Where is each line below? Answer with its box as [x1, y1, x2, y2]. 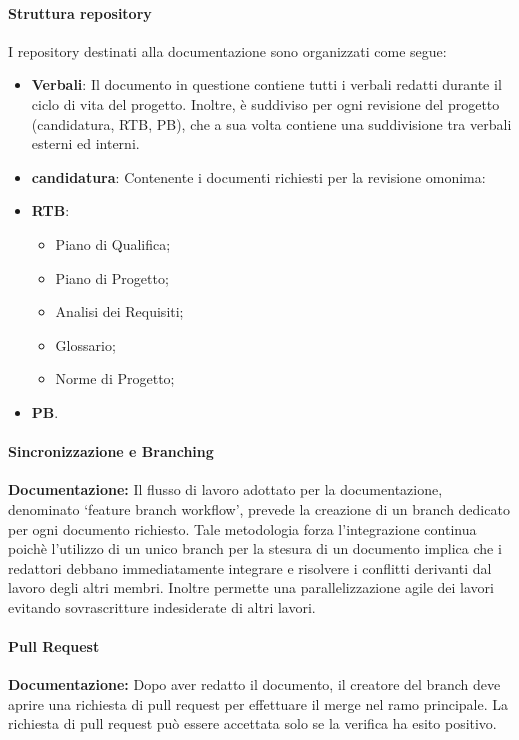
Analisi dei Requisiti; [55, 301, 184, 322]
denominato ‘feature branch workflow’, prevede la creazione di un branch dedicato [8, 498, 510, 519]
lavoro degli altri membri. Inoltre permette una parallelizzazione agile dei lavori [8, 577, 494, 598]
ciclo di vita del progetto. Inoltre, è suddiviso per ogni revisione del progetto [31, 93, 500, 114]
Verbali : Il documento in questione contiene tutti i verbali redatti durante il [31, 74, 502, 95]
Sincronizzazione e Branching [8, 441, 214, 462]
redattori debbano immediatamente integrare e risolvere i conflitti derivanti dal [8, 557, 492, 578]
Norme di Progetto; [55, 368, 175, 389]
